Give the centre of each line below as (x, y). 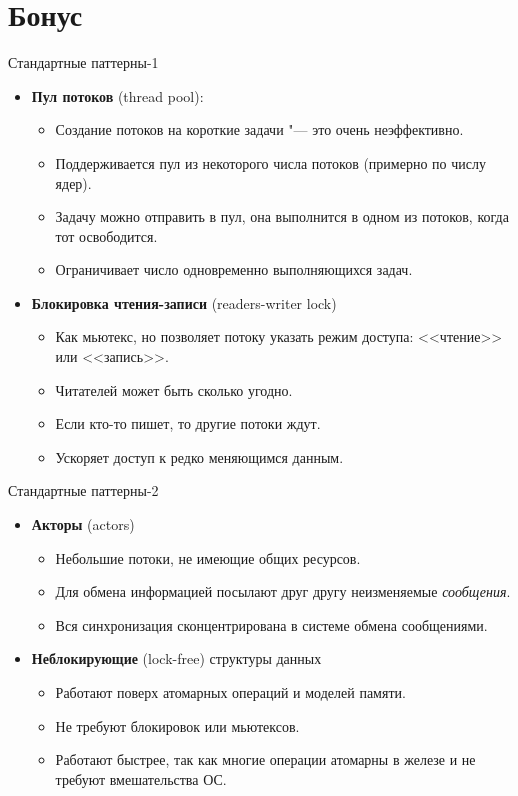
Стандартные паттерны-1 (83, 62)
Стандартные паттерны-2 (83, 490)
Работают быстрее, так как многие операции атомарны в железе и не (265, 759)
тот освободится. (106, 235)
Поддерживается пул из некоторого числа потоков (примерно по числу (270, 162)
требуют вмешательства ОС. (141, 778)
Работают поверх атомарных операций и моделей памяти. (230, 692)
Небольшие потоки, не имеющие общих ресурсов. (208, 557)
